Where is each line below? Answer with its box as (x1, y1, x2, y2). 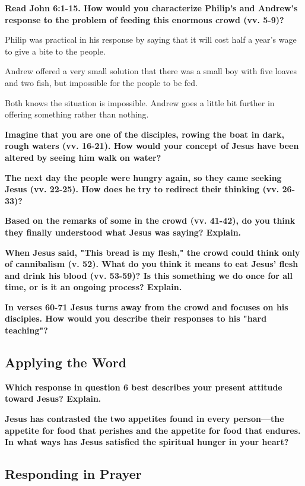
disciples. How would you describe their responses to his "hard (5, 312, 267, 325)
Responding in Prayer (5, 465, 142, 483)
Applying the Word (5, 353, 127, 371)
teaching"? (5, 324, 48, 336)
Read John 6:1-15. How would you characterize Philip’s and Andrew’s (5, 2, 298, 14)
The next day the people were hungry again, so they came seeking (5, 171, 282, 183)
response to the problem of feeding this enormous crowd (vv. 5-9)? (5, 13, 284, 26)
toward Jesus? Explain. (5, 392, 101, 405)
